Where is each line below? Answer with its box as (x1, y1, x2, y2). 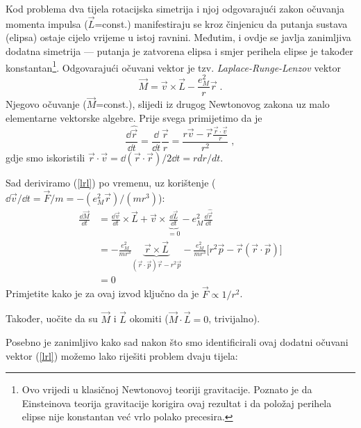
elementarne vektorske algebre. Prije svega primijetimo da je (6, 110, 262, 125)
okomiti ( (129, 311, 169, 326)
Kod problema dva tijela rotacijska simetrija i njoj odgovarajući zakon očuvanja (6, 1, 345, 15)
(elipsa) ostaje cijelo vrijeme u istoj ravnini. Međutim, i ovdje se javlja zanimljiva (6, 30, 351, 45)
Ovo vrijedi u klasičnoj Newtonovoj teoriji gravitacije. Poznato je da (22, 382, 312, 397)
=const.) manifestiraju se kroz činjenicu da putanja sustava (94, 16, 348, 31)
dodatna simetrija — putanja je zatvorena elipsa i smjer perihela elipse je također (6, 44, 353, 58)
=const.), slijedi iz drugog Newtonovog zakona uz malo (96, 97, 330, 111)
